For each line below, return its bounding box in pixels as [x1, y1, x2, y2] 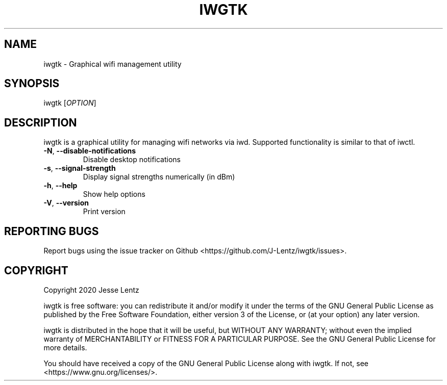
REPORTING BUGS [4, 224, 99, 238]
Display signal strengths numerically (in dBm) [83, 172, 235, 182]
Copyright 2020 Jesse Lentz [43, 285, 139, 294]
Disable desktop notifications [83, 155, 181, 164]
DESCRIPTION [4, 116, 77, 129]
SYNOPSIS [4, 77, 60, 90]
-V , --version [43, 198, 89, 208]
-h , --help [43, 181, 78, 190]
